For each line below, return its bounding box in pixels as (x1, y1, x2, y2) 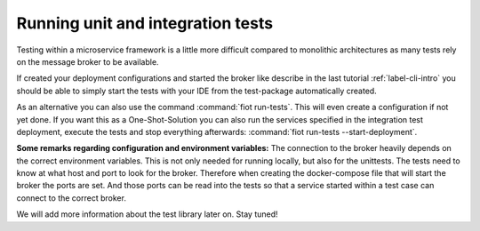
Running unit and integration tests (16, 13, 274, 33)
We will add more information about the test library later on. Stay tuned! (16, 209, 279, 219)
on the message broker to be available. (16, 56, 159, 67)
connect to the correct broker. (16, 192, 126, 203)
